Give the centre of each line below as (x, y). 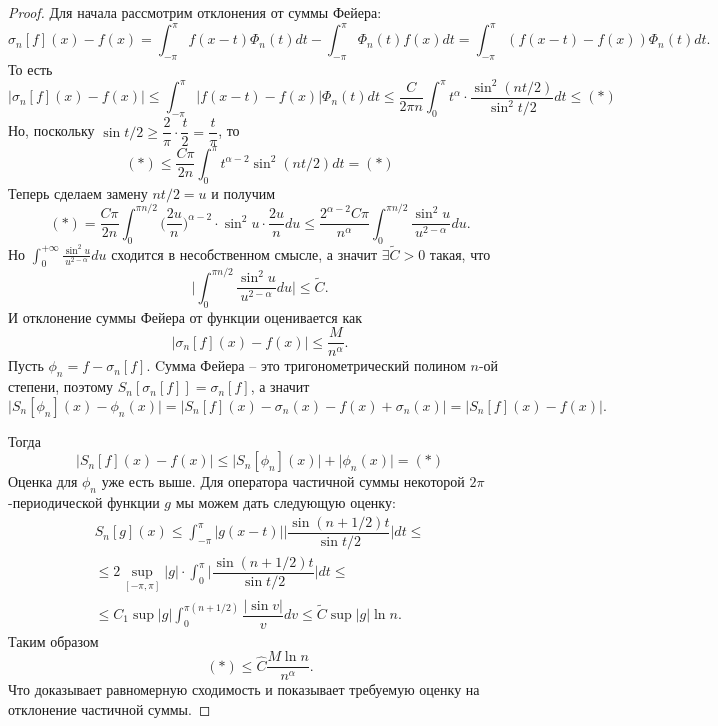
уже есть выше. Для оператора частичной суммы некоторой (283, 481)
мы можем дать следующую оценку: (285, 502)
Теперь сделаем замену (78, 192)
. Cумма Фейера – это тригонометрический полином (306, 365)
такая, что (460, 253)
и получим (243, 192)
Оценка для (43, 481)
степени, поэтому (60, 386)
